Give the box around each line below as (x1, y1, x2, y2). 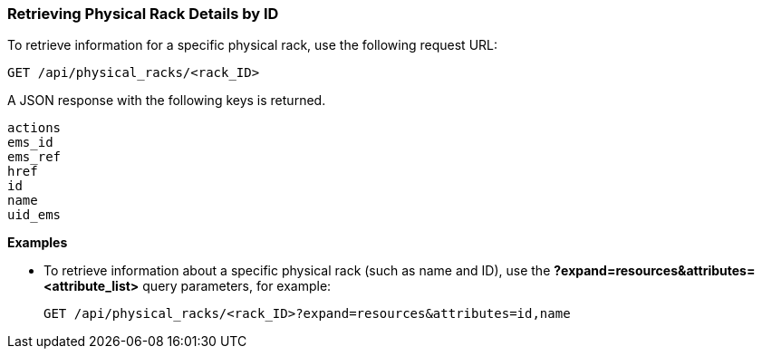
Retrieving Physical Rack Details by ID (7, 5, 279, 23)
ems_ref (7, 149, 62, 165)
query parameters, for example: (142, 278, 332, 294)
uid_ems (7, 207, 62, 223)
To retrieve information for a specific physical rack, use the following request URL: (7, 37, 498, 53)
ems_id (7, 135, 53, 150)
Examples (7, 235, 68, 251)
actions (7, 120, 62, 136)
